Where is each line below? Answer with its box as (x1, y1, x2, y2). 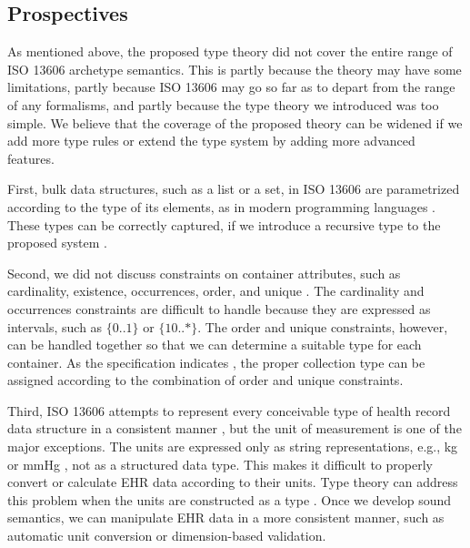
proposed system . (7, 233, 107, 252)
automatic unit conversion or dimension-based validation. (7, 526, 326, 545)
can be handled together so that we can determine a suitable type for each (7, 335, 422, 354)
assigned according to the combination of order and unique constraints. (7, 370, 404, 390)
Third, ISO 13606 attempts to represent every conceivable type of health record (7, 401, 451, 420)
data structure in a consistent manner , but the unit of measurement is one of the (7, 419, 462, 438)
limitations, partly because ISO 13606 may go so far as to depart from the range (7, 77, 455, 96)
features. (7, 148, 55, 167)
